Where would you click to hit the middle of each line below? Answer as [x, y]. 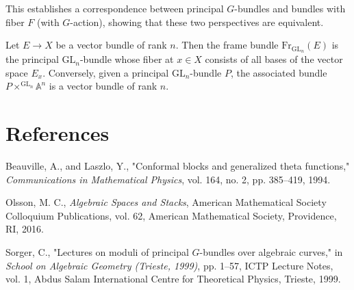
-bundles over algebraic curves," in [271, 251]
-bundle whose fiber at [127, 59]
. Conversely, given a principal [106, 72]
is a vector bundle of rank [103, 86]
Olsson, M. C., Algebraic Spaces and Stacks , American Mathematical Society [166, 202]
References [58, 133]
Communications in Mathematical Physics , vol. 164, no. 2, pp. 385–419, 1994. [168, 179]
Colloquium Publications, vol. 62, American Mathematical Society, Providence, [171, 215]
